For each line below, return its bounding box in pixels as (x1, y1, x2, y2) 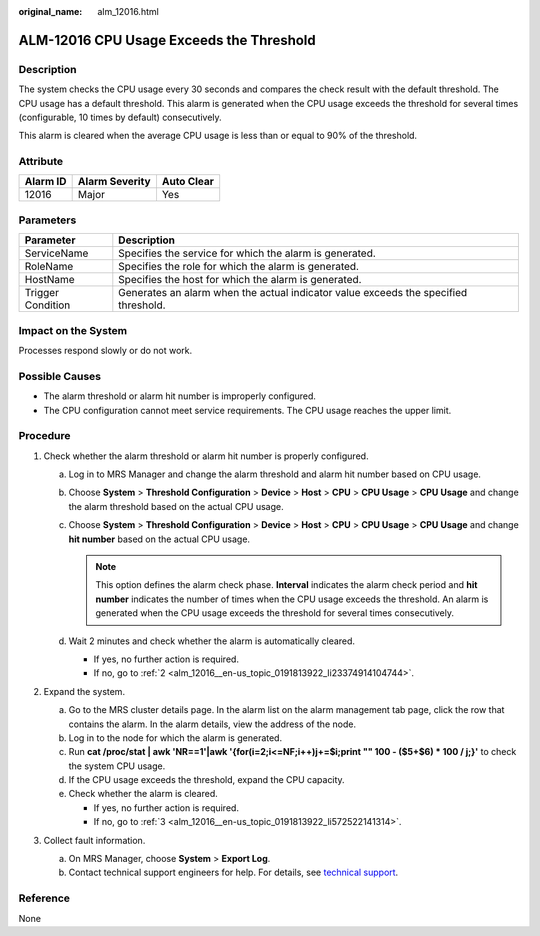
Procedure (18, 429, 71, 443)
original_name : (18, 6, 83, 17)
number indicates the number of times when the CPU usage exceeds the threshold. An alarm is (95, 593, 489, 605)
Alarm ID (24, 175, 67, 189)
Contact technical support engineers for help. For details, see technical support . (68, 866, 399, 879)
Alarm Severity (77, 175, 151, 189)
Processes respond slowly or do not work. (18, 344, 193, 356)
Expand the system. (43, 685, 125, 697)
